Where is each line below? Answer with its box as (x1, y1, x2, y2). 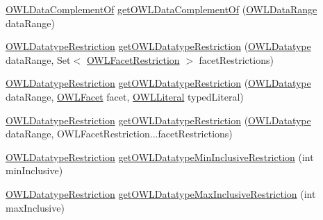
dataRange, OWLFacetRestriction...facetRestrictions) (6, 126, 233, 141)
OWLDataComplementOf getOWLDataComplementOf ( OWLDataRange (6, 2, 317, 16)
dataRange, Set (6, 52, 71, 67)
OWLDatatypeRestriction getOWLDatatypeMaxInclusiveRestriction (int (6, 186, 316, 201)
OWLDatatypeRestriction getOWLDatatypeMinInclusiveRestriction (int (6, 149, 314, 164)
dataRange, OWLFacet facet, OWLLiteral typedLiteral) (6, 89, 244, 103)
